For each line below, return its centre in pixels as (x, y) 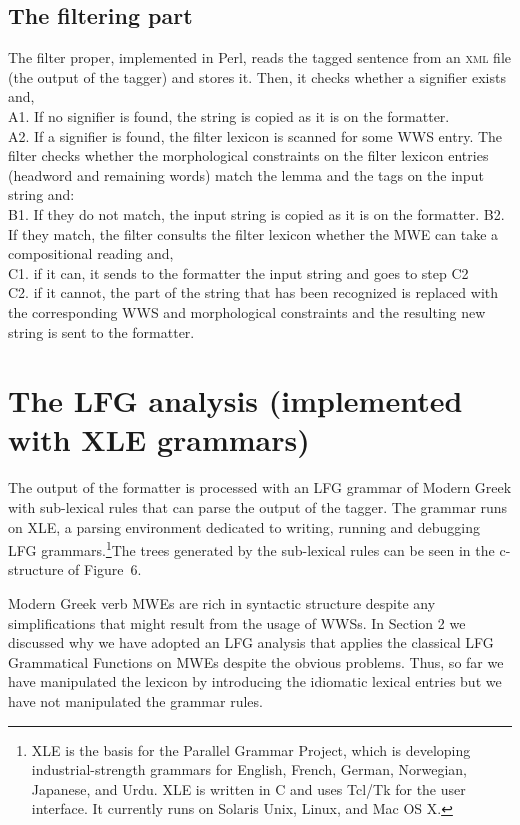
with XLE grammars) (159, 439)
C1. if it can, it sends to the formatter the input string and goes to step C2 (238, 272)
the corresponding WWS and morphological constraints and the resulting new (247, 311)
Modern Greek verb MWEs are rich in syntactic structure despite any (222, 603)
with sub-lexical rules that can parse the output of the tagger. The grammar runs (258, 507)
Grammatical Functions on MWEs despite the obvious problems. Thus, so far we (256, 661)
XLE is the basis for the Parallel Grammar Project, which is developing (251, 749)
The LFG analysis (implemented (235, 400)
